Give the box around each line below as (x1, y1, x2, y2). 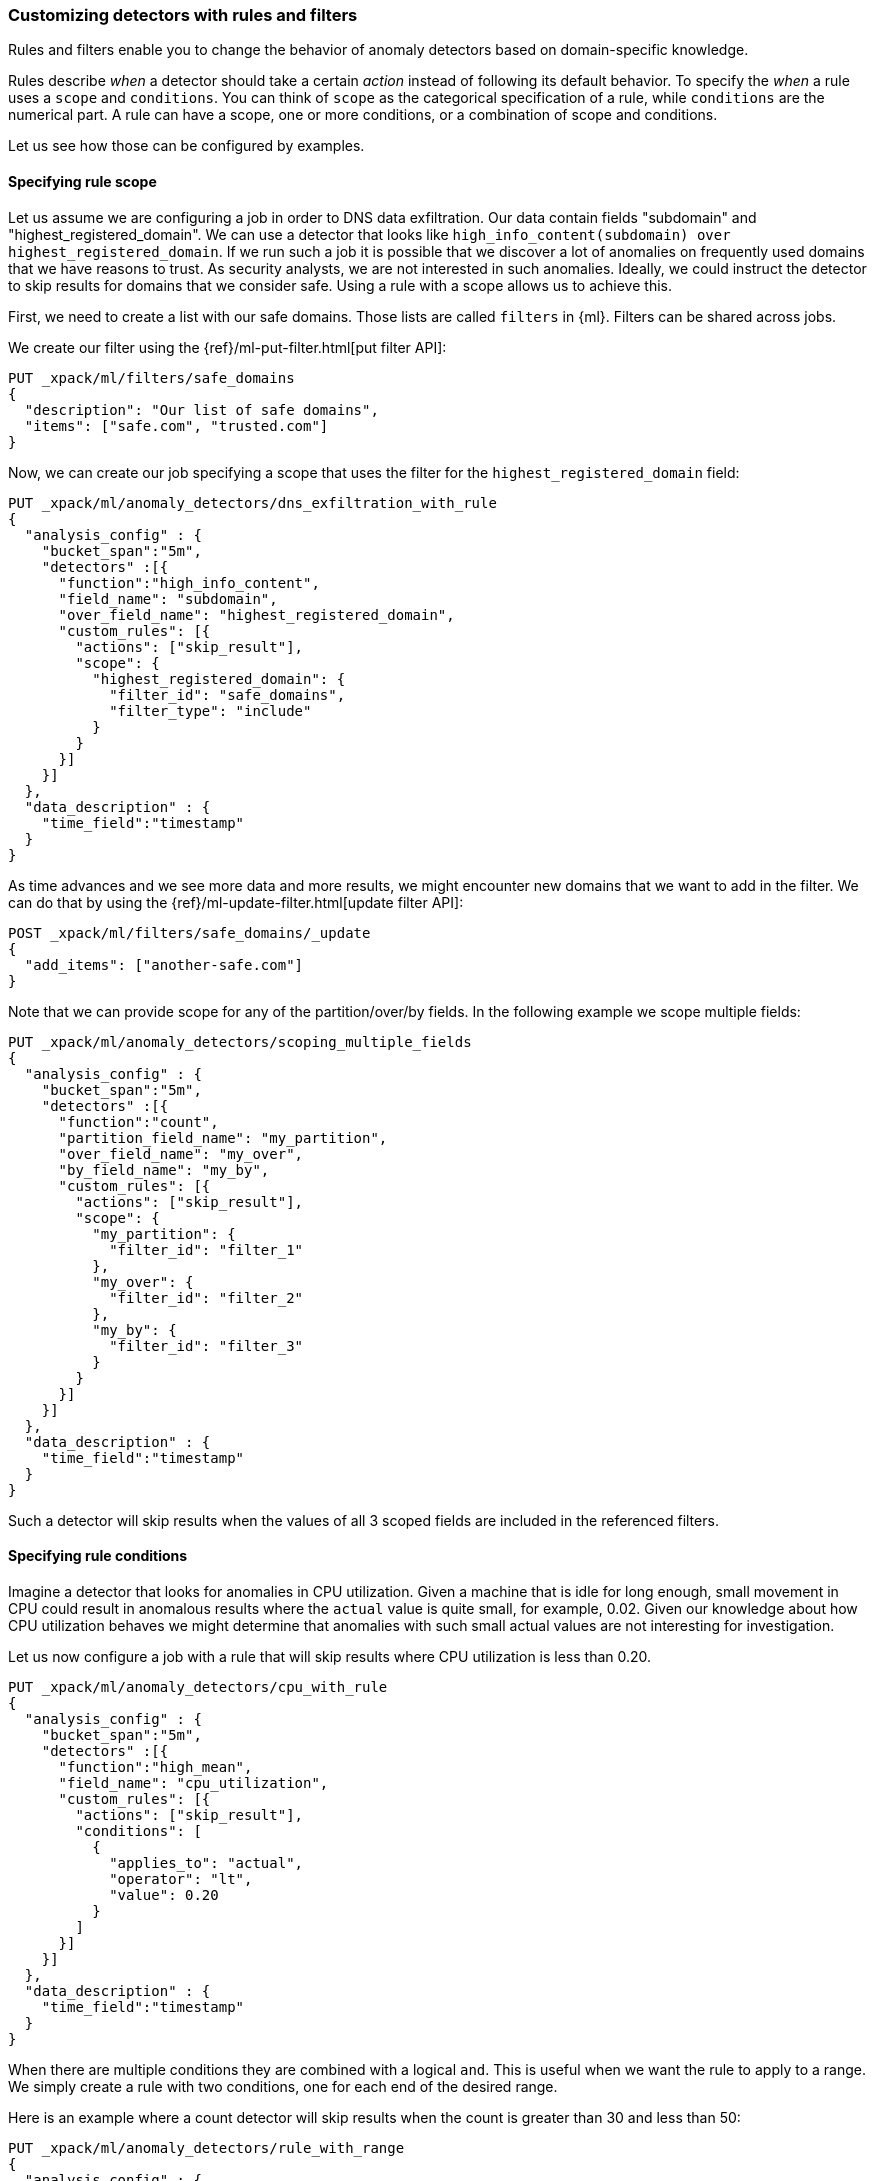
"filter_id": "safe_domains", (109, 686, 346, 703)
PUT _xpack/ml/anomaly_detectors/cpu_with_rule (8, 1678, 388, 1695)
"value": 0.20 (109, 1886, 219, 1903)
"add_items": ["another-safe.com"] (24, 956, 304, 973)
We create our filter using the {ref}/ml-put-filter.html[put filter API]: (8, 338, 447, 356)
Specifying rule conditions (8, 1547, 188, 1565)
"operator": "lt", (109, 1870, 253, 1887)
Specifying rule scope (8, 172, 157, 190)
